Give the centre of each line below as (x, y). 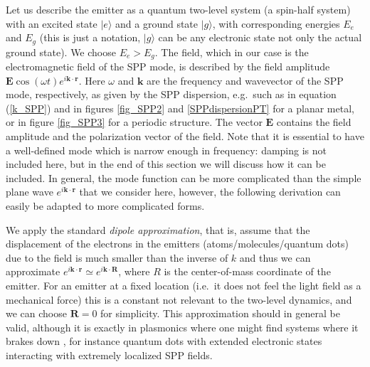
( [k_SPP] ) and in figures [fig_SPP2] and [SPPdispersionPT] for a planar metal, (180, 108)
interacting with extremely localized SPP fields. (109, 355)
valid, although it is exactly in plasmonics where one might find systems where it (182, 327)
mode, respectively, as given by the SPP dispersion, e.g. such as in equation (171, 94)
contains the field (314, 122)
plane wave (30, 192)
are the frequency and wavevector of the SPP (245, 80)
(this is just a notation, (90, 37)
